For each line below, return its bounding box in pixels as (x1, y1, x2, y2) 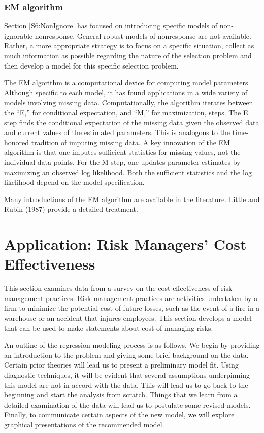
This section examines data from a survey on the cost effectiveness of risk (4, 283, 233, 293)
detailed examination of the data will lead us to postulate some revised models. (4, 399, 251, 410)
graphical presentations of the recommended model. (4, 419, 164, 429)
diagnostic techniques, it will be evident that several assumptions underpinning (4, 369, 250, 380)
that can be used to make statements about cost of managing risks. (4, 322, 213, 333)
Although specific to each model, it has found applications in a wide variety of (4, 87, 248, 97)
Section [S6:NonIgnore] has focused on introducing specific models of (4, 20, 218, 31)
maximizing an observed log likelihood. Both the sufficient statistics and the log (4, 166, 252, 177)
